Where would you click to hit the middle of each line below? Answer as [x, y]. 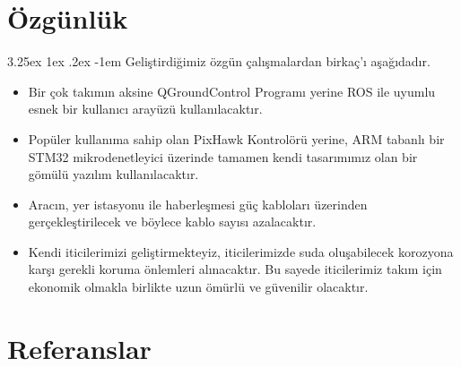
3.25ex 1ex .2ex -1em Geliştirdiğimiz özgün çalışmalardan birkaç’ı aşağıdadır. [219, 61]
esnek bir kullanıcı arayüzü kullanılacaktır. [145, 109]
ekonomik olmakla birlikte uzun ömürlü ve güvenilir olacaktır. [198, 287]
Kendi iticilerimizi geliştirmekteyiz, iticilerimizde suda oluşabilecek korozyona [241, 251]
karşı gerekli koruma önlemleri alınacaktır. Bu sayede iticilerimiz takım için [235, 269]
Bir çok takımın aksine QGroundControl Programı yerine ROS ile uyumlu [232, 91]
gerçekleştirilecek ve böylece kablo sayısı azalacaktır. [172, 222]
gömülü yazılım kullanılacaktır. [113, 174]
